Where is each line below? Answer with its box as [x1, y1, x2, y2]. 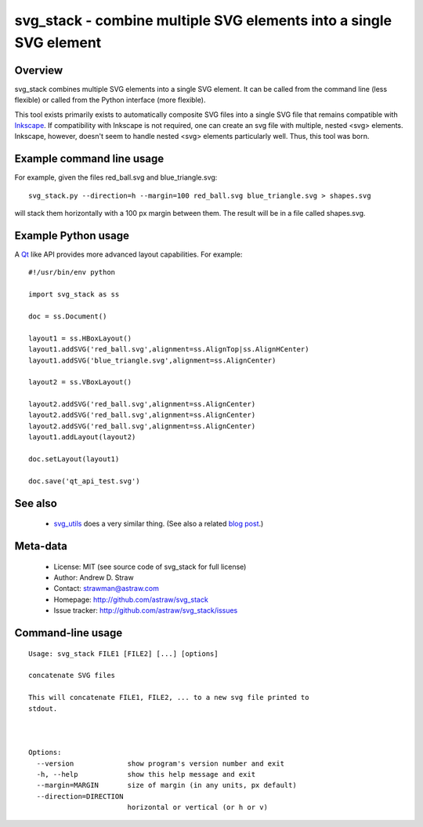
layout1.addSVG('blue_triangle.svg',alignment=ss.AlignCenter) [28, 355, 277, 365]
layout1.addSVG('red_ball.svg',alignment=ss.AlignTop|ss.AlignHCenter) [28, 345, 309, 354]
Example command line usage [14, 152, 164, 166]
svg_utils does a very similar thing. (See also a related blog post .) [53, 519, 264, 529]
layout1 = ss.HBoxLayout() [28, 333, 132, 343]
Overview [14, 64, 63, 77]
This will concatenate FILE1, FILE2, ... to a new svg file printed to [28, 693, 309, 702]
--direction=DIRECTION [36, 792, 124, 800]
